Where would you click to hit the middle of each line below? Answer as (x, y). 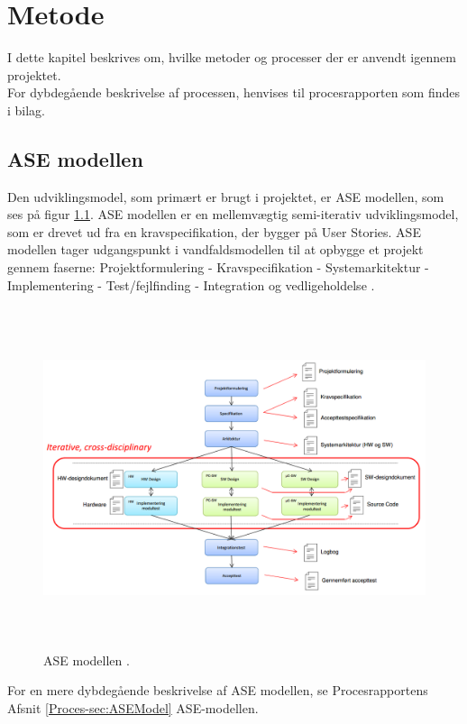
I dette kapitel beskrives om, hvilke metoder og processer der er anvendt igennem (232, 57)
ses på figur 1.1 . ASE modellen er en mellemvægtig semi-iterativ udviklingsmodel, (233, 214)
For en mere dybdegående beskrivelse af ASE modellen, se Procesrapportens (218, 690)
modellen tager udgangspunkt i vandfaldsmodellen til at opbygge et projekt (215, 249)
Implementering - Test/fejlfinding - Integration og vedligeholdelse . (191, 284)
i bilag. (27, 110)
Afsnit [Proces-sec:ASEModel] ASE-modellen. (133, 707)
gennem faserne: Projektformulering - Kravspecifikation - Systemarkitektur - (218, 267)
